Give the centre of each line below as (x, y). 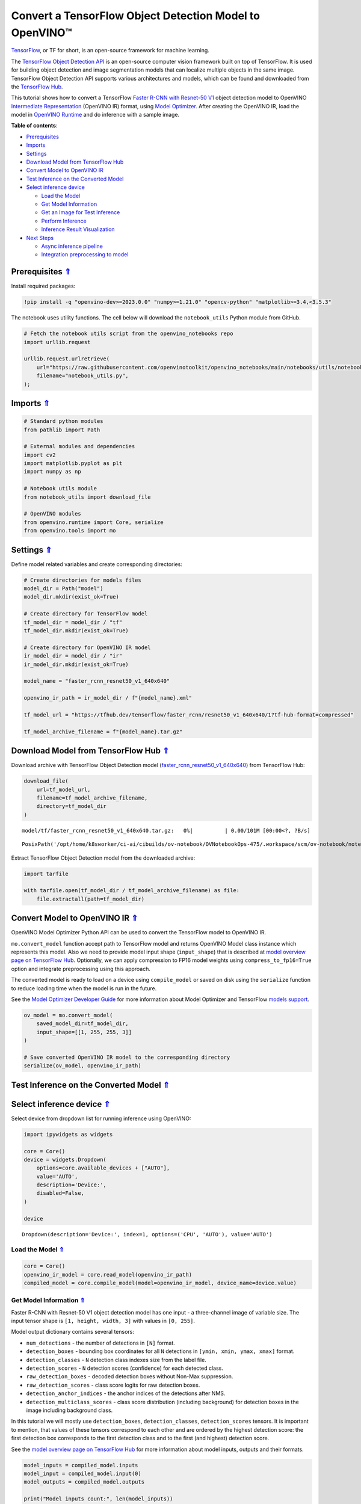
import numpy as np (52, 472)
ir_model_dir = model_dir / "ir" (73, 656)
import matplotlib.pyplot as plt (73, 464)
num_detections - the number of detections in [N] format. (101, 1343)
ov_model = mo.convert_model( (68, 1015)
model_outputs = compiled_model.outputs (84, 1482)
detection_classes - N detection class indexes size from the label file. (116, 1360)
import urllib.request (57, 342)
